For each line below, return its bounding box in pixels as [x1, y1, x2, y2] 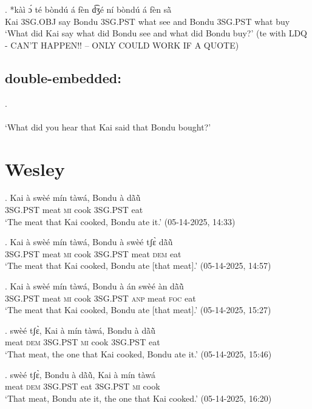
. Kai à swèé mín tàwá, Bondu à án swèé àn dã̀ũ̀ [5, 280, 184, 292]
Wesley [5, 156, 65, 181]
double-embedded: [5, 68, 121, 87]
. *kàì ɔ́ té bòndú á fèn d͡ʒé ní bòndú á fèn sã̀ [5, 3, 172, 15]
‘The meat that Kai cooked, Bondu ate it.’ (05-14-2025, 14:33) [5, 215, 236, 228]
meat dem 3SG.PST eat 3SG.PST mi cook [5, 380, 160, 393]
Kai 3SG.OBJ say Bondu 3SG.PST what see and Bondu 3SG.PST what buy [5, 15, 290, 27]
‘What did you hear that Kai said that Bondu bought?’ [5, 120, 211, 133]
